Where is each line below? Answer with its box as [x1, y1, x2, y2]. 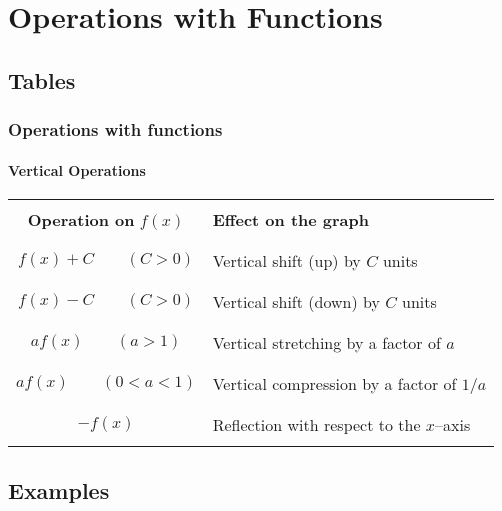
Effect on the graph [212, 207, 370, 231]
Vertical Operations [8, 159, 146, 180]
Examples [8, 475, 110, 506]
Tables [8, 64, 76, 95]
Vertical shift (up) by [212, 248, 361, 272]
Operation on [27, 207, 135, 231]
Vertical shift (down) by [212, 289, 380, 313]
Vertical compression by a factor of [212, 371, 457, 395]
